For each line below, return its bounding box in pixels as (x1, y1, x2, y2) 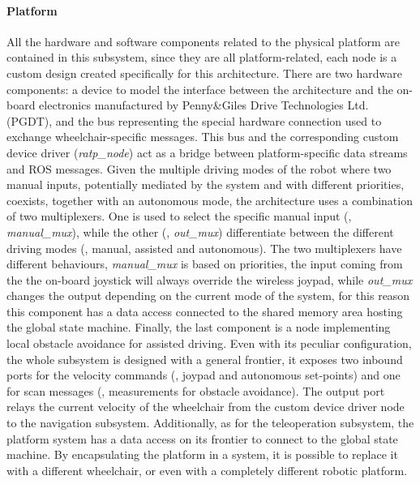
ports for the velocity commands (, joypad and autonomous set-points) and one (6, 366, 401, 383)
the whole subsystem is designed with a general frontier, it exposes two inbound (6, 350, 403, 367)
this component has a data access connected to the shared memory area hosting (6, 302, 403, 319)
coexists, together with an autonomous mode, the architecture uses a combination (6, 191, 413, 208)
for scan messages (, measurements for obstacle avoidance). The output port (6, 382, 385, 399)
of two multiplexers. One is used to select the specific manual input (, (6, 208, 352, 225)
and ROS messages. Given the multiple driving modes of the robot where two (6, 160, 392, 177)
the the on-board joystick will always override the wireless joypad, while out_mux (6, 271, 413, 288)
